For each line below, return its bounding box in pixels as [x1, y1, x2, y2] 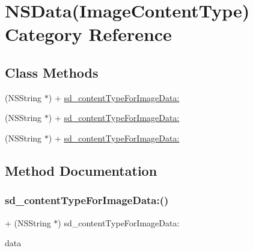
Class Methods [5, 63, 99, 81]
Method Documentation [5, 161, 157, 179]
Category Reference [5, 22, 172, 46]
